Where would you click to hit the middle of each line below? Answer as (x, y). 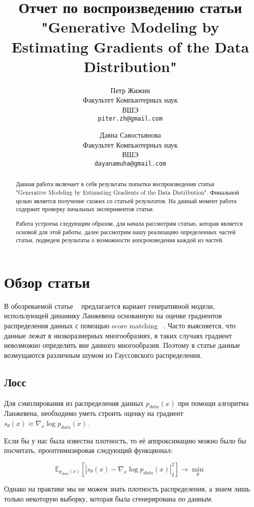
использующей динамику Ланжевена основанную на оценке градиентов (113, 316)
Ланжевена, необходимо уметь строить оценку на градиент (94, 413)
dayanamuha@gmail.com (130, 163)
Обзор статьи (47, 282)
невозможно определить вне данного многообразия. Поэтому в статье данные (122, 345)
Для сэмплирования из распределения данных (74, 403)
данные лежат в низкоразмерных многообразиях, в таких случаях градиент (118, 335)
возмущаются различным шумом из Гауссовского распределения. (103, 355)
